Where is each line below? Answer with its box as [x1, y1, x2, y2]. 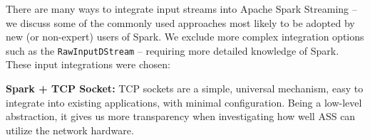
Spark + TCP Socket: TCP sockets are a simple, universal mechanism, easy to [6, 81, 364, 96]
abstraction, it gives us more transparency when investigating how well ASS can [6, 109, 356, 124]
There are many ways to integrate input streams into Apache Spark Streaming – [6, 1, 357, 16]
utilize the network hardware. [6, 122, 134, 137]
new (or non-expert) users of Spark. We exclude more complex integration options [6, 29, 364, 44]
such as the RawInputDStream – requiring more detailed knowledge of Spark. [6, 43, 339, 58]
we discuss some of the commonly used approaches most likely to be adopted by [6, 15, 355, 30]
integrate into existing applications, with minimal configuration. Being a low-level [6, 95, 362, 109]
